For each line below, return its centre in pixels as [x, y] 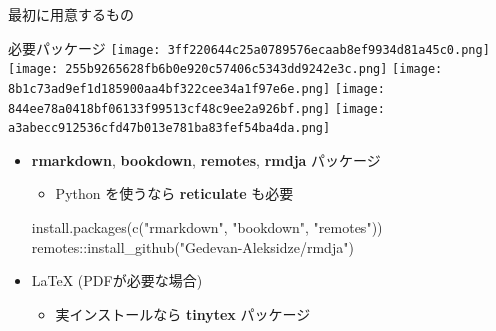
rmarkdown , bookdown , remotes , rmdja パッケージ [206, 159]
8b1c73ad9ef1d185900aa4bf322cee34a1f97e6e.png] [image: [196, 88]
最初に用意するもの [71, 14]
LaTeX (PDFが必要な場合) [117, 280]
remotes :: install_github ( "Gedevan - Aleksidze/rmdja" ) [192, 246]
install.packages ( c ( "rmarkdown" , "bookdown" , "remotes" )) [207, 227]
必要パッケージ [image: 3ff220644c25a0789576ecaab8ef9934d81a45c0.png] [249, 47]
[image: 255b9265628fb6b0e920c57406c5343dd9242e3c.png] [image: [225, 69]
